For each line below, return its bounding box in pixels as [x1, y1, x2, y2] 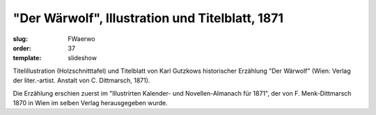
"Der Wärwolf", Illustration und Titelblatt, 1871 [13, 10, 283, 26]
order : [13, 44, 31, 52]
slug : [13, 35, 28, 43]
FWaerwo [68, 35, 95, 43]
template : [13, 54, 42, 62]
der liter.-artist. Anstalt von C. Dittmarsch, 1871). [13, 76, 150, 85]
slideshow [68, 54, 97, 62]
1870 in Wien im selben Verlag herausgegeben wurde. [13, 98, 169, 107]
